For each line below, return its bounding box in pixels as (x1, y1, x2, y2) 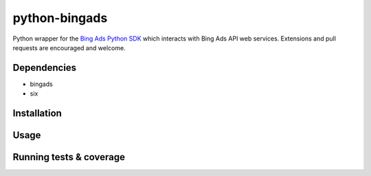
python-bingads (12, 10, 108, 25)
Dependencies (12, 62, 77, 74)
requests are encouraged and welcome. (12, 43, 126, 52)
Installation (12, 107, 62, 120)
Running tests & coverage (12, 151, 125, 163)
